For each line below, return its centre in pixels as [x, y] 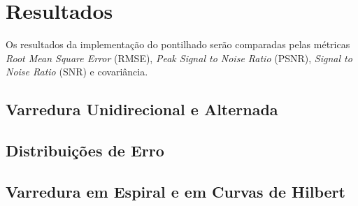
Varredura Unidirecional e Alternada [142, 109]
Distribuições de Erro [85, 150]
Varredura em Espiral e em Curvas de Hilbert [176, 191]
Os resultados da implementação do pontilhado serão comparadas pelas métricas [178, 44]
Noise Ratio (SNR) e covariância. [77, 72]
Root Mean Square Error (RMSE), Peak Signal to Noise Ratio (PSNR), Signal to [179, 58]
